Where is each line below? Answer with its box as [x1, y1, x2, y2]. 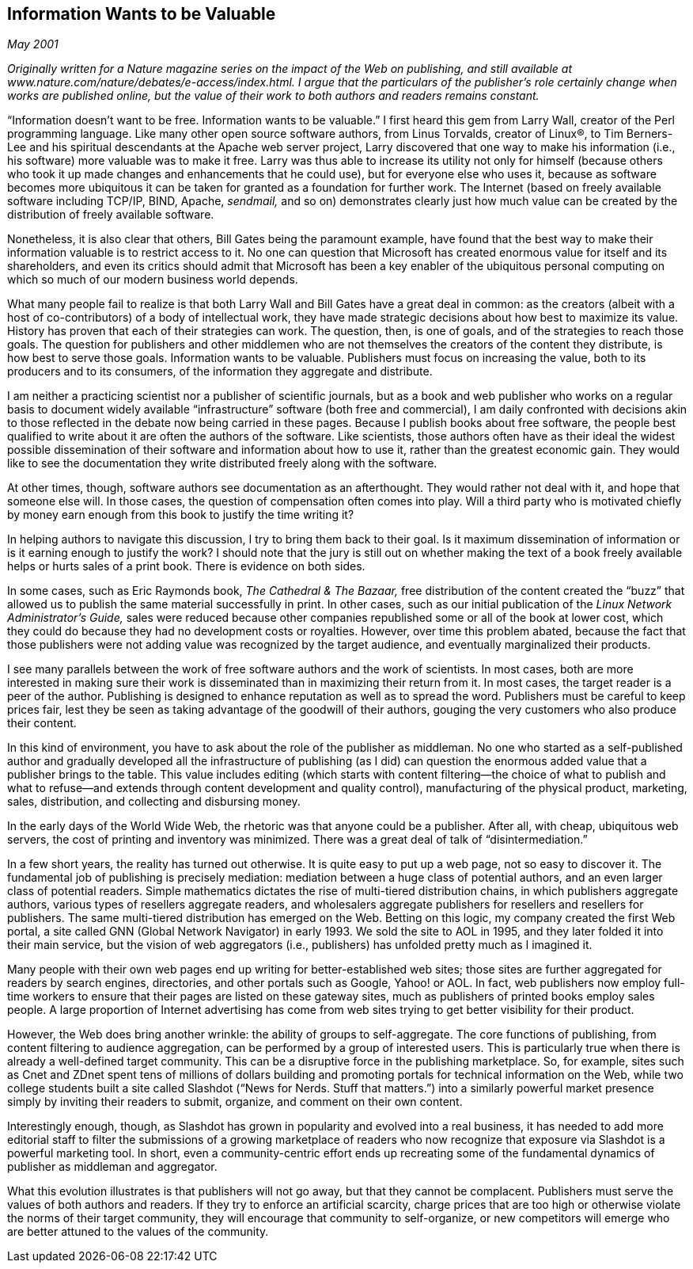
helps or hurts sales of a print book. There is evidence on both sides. [7, 559, 365, 574]
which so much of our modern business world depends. [7, 272, 298, 287]
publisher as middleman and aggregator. [7, 1160, 218, 1174]
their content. [7, 716, 77, 730]
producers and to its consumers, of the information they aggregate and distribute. [7, 364, 433, 379]
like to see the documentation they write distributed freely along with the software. [7, 456, 437, 471]
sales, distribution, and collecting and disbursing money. [7, 795, 301, 809]
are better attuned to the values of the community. [7, 1225, 269, 1239]
